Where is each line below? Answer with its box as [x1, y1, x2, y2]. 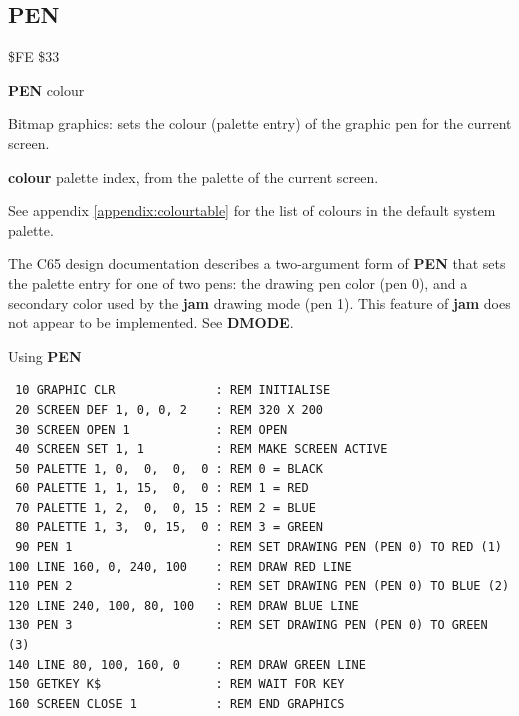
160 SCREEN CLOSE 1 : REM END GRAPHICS [8, 696, 345, 711]
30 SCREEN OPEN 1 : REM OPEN [15, 422, 288, 437]
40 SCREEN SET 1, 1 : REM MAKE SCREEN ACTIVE [15, 442, 388, 457]
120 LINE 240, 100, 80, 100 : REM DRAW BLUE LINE [8, 598, 359, 613]
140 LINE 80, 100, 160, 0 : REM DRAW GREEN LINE [8, 657, 366, 672]
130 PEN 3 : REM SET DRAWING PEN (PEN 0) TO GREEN [8, 618, 488, 633]
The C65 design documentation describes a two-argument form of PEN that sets [8, 253, 506, 274]
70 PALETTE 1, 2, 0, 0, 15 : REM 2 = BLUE [15, 500, 316, 515]
